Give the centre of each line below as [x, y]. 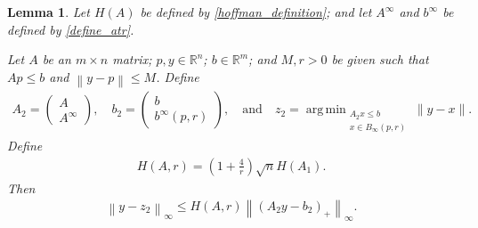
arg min [326, 110]
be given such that [380, 59]
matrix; [132, 59]
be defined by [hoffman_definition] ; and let [256, 12]
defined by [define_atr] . [71, 29]
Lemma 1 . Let [49, 12]
